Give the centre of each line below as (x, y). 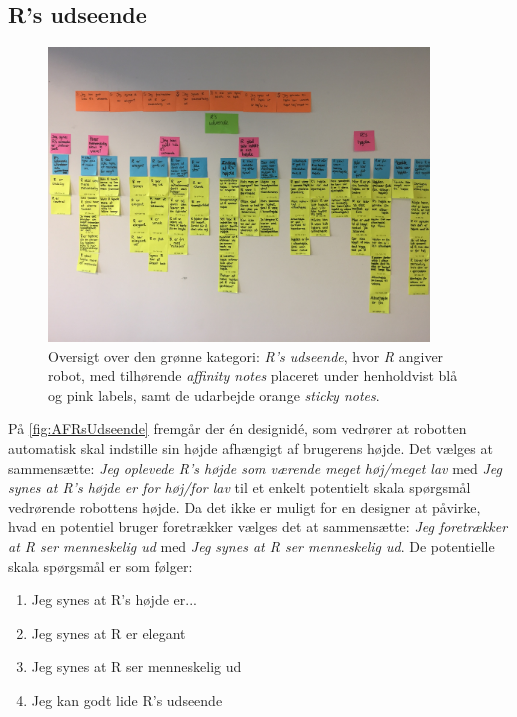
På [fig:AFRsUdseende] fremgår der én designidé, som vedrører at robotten (237, 428)
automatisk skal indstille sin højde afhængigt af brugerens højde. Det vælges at (250, 447)
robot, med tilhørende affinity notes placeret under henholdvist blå (253, 375)
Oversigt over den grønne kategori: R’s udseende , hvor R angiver (246, 355)
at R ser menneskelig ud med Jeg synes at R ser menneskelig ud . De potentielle (251, 545)
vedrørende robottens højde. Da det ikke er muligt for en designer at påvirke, (244, 506)
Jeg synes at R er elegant (108, 632)
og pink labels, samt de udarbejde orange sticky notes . (214, 394)
